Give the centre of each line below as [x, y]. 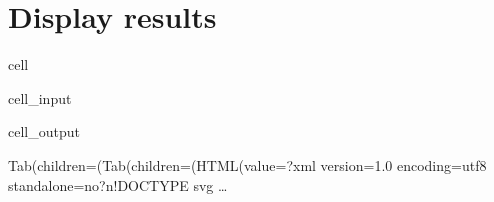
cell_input [40, 97]
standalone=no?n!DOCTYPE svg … [118, 184]
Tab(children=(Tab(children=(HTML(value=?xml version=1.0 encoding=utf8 [247, 164]
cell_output [44, 131]
